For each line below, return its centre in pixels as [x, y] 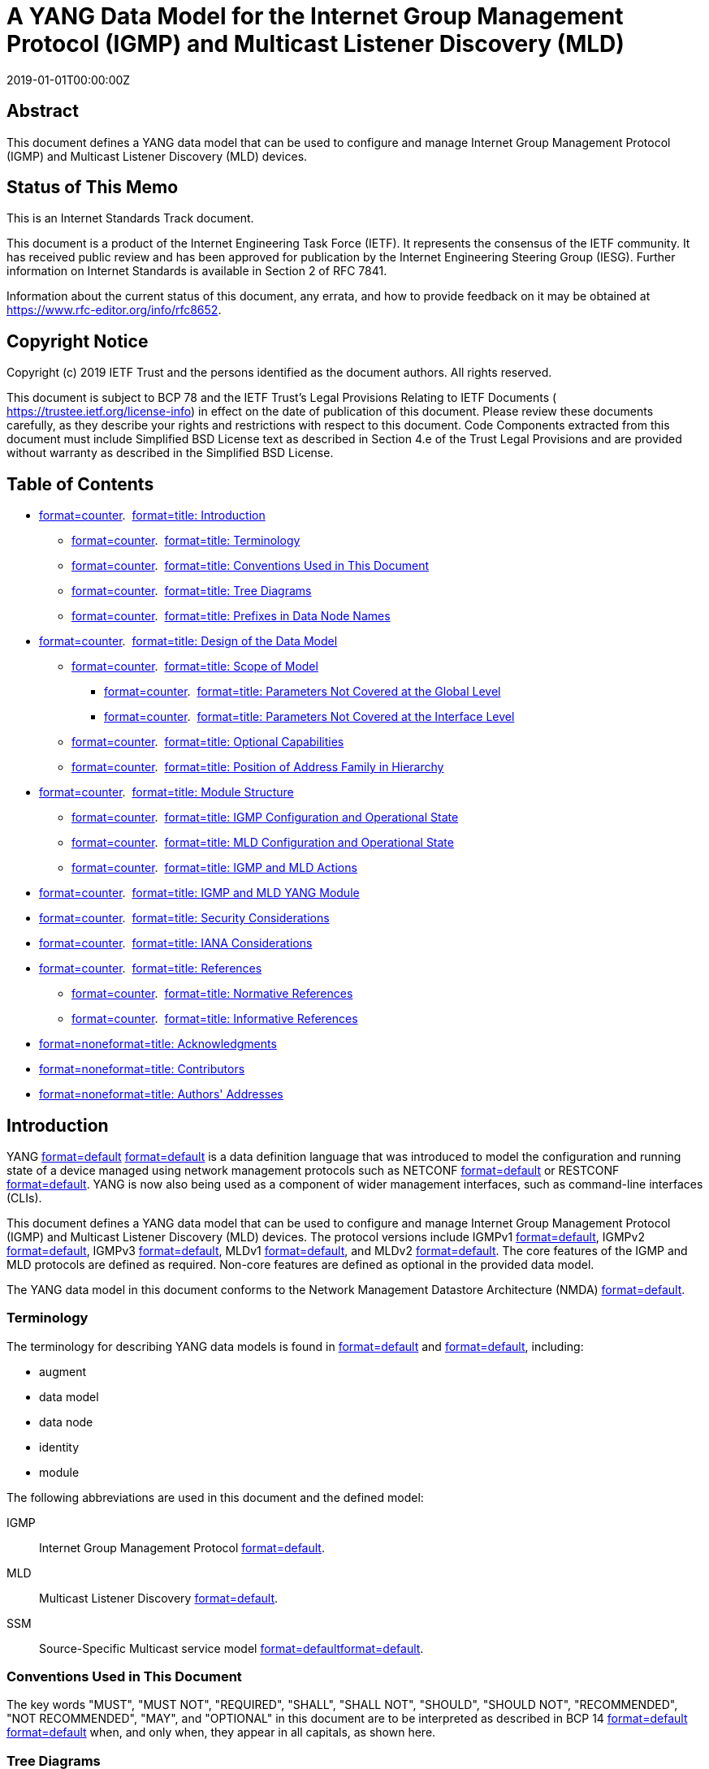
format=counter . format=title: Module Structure [166, 792]
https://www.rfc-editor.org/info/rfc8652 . [114, 310]
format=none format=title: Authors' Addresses [161, 1094]
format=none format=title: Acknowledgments [158, 1044]
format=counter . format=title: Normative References [212, 994]
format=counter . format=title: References [151, 969]
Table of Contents [80, 484]
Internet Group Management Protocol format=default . [182, 1547]
